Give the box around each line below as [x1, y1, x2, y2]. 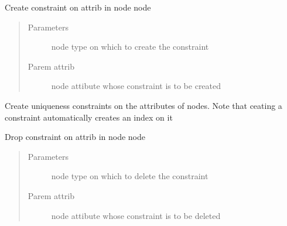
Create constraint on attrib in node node [5, 1, 151, 13]
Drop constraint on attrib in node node [5, 131, 145, 143]
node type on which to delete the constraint [51, 170, 209, 182]
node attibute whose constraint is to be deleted [51, 209, 221, 221]
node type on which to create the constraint [51, 40, 209, 53]
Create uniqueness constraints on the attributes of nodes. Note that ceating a [5, 99, 282, 111]
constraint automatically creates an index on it [5, 111, 173, 123]
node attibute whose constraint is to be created [51, 80, 221, 92]
